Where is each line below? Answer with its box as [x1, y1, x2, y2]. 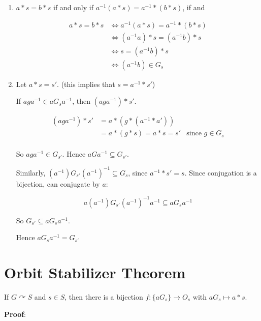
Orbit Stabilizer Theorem [4, 262, 186, 283]
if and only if [53, 2, 93, 12]
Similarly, [16, 167, 46, 178]
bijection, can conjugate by [16, 178, 100, 189]
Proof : [4, 308, 26, 319]
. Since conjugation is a [184, 167, 257, 178]
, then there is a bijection [64, 291, 143, 302]
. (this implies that [57, 78, 115, 89]
